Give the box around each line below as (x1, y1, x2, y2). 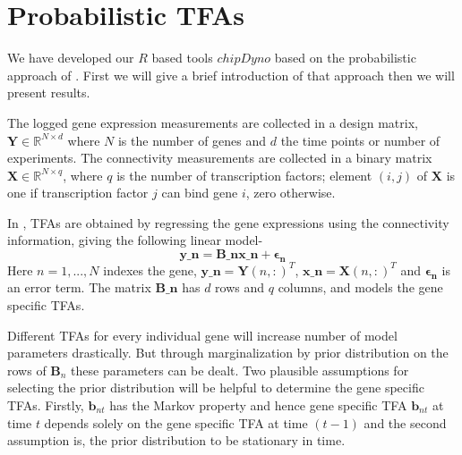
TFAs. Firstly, (7, 396, 84, 415)
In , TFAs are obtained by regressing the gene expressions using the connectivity (7, 213, 449, 232)
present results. (7, 83, 90, 102)
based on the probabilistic (274, 48, 416, 67)
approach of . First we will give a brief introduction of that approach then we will (7, 65, 455, 84)
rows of (7, 360, 47, 379)
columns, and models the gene (278, 278, 443, 297)
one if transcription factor (7, 183, 149, 202)
